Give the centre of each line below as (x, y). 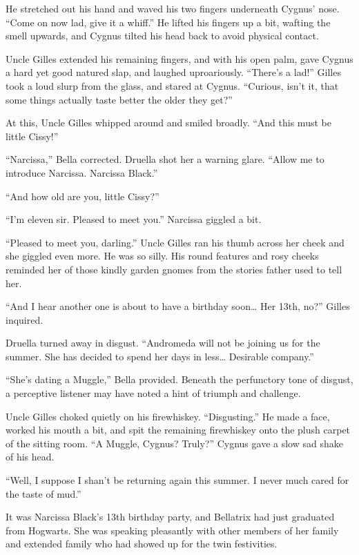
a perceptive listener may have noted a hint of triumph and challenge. (153, 393)
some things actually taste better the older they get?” (119, 99)
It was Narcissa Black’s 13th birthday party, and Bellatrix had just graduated (170, 517)
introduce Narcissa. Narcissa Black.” (82, 172)
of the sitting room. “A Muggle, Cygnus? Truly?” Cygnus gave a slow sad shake (174, 443)
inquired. (25, 319)
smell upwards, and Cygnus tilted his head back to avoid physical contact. (162, 36)
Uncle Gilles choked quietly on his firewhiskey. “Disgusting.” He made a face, (168, 416)
